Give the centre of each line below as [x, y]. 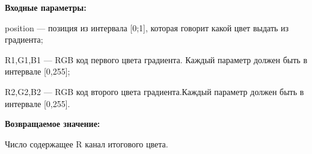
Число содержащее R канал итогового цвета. [87, 143]
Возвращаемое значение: [53, 124]
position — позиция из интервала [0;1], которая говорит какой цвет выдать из [147, 27]
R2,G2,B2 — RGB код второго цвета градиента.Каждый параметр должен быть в [154, 91]
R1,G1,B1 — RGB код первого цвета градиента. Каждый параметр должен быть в [156, 59]
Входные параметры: [46, 7]
